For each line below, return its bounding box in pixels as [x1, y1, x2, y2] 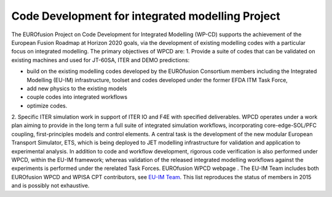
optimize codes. [26, 102, 68, 109]
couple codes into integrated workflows [26, 93, 128, 101]
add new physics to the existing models [26, 85, 127, 92]
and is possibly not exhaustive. [11, 182, 90, 190]
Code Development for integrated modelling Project [11, 9, 281, 23]
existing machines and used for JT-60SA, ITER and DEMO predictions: [11, 56, 190, 64]
